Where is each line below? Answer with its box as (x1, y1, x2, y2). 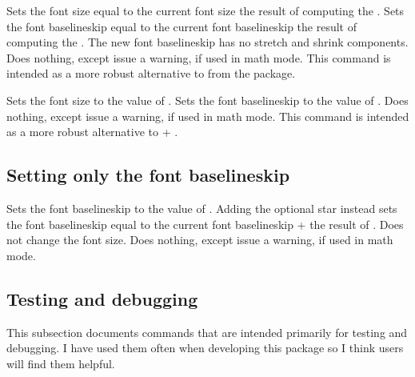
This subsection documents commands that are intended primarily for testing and (6, 323, 408, 340)
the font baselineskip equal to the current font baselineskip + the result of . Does (6, 215, 404, 232)
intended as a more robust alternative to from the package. (6, 65, 296, 82)
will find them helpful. (6, 355, 115, 371)
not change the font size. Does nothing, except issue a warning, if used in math (6, 231, 393, 248)
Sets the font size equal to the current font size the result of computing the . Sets (6, 2, 405, 18)
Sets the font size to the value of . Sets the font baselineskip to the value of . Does (6, 91, 409, 108)
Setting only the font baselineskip (6, 162, 290, 187)
